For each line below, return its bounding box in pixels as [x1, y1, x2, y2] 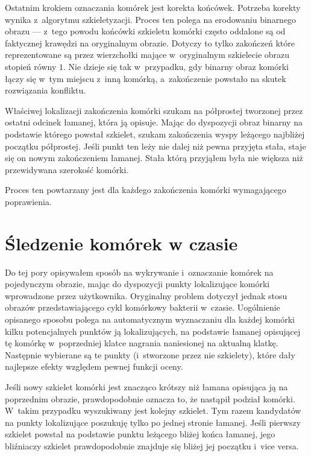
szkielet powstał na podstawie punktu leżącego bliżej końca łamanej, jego [5, 428, 275, 440]
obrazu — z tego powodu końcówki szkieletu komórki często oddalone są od [5, 25, 286, 37]
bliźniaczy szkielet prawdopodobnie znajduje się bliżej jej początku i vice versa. [5, 439, 299, 452]
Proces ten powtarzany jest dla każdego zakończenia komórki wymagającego [5, 183, 286, 196]
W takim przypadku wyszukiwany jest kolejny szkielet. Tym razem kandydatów [5, 404, 301, 417]
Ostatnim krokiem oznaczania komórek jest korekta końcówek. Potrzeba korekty [5, 1, 301, 13]
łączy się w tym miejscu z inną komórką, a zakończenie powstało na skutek [5, 72, 286, 84]
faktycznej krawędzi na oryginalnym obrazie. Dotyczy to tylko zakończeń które [5, 36, 295, 49]
